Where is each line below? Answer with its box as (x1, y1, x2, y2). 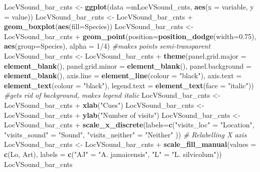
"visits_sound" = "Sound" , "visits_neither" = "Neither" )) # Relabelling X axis (4, 129, 247, 139)
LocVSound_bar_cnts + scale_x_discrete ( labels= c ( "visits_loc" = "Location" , (4, 119, 254, 130)
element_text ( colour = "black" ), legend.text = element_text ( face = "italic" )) (4, 80, 254, 90)
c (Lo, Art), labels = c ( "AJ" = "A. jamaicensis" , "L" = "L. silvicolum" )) (4, 148, 222, 159)
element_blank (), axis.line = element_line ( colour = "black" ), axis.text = (4, 70, 242, 81)
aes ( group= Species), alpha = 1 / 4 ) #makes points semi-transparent (4, 41, 210, 51)
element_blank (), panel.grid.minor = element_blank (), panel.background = (4, 60, 251, 71)
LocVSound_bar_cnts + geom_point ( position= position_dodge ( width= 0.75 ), (4, 31, 256, 41)
